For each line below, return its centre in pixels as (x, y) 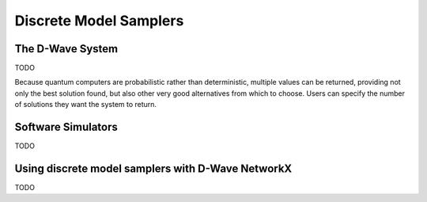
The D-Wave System (66, 49)
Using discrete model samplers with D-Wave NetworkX (153, 168)
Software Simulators (66, 127)
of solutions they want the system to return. (86, 105)
